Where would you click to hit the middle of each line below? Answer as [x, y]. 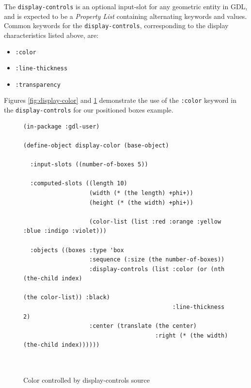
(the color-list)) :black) [67, 298]
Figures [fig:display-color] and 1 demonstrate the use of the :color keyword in [120, 100]
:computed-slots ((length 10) [79, 184]
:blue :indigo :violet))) [65, 231]
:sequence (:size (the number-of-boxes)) [157, 260]
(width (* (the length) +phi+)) [141, 193]
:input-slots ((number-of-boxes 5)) [89, 165]
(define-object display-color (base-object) [96, 145]
